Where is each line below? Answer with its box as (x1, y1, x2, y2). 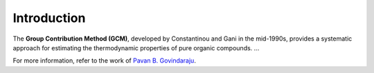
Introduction (12, 10, 86, 25)
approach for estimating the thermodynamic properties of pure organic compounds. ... (12, 43, 260, 52)
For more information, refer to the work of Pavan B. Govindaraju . (12, 56, 197, 65)
